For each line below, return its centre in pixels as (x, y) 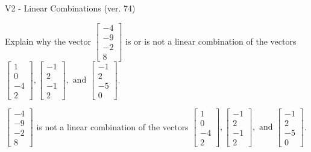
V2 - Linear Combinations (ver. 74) (70, 8)
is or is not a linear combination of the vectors (211, 41)
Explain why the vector (48, 41)
